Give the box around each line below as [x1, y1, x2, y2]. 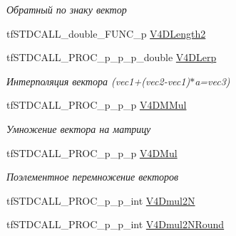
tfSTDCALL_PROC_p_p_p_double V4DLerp [6, 50, 217, 65]
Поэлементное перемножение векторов [6, 169, 179, 184]
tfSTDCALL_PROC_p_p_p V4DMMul [6, 97, 187, 112]
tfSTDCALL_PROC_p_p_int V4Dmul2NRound [6, 217, 225, 232]
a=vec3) [195, 73, 230, 88]
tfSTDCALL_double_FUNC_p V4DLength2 [6, 26, 206, 41]
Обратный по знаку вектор [6, 2, 127, 16]
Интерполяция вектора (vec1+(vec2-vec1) [6, 73, 190, 88]
